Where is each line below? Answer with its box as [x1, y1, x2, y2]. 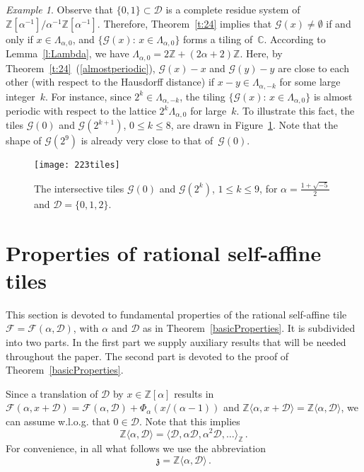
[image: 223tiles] [34, 160, 120, 171]
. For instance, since [45, 88, 131, 103]
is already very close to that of [81, 133, 213, 148]
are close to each [278, 60, 349, 75]
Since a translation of [6, 386, 98, 401]
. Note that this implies [139, 413, 240, 428]
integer [6, 88, 35, 103]
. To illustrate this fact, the [236, 103, 355, 117]
